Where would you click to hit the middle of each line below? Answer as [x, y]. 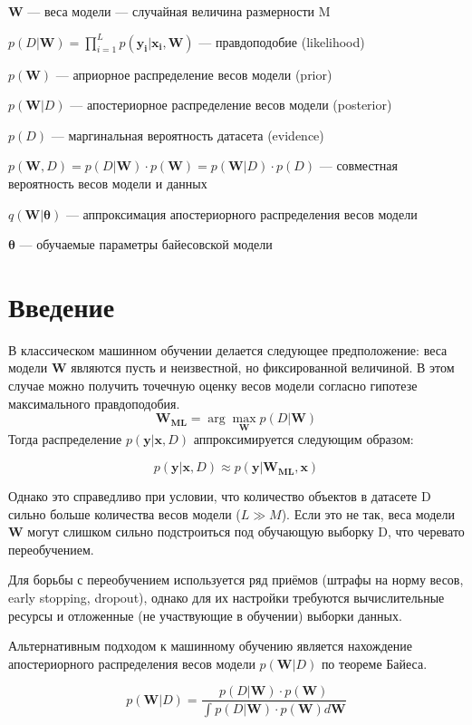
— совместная [358, 165]
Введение [62, 306]
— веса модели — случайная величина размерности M [179, 11]
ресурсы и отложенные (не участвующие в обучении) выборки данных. [205, 615]
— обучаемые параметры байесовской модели [146, 244]
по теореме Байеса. [374, 663]
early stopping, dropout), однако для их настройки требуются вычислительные [226, 598]
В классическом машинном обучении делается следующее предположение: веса [228, 349]
